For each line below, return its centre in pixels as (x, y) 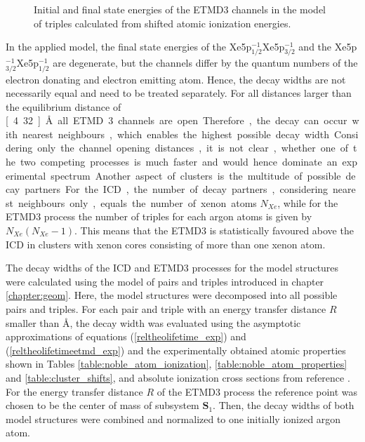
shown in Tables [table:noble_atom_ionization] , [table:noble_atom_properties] (177, 364)
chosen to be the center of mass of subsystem (102, 405)
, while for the (308, 202)
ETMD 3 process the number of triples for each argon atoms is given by (159, 216)
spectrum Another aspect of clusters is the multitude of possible (196, 175)
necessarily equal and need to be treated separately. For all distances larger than (179, 93)
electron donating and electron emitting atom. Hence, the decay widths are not (176, 79)
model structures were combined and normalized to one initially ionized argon (173, 418)
